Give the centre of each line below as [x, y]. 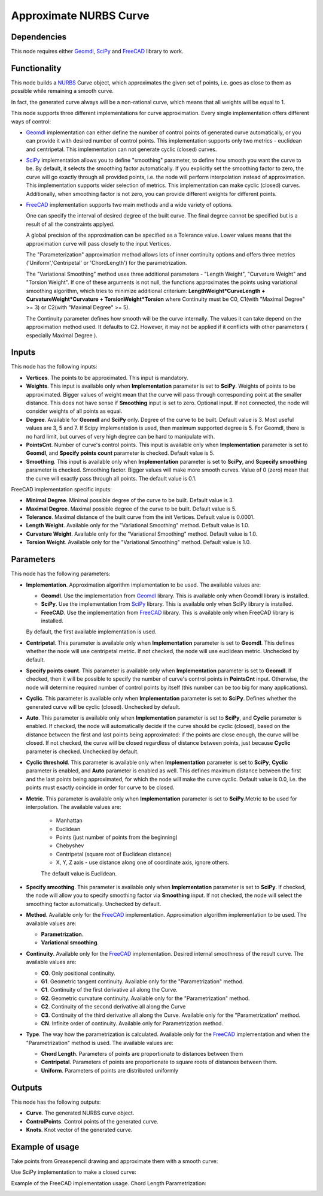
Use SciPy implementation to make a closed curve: [74, 1172]
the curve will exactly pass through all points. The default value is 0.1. [111, 478]
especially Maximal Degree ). [62, 335]
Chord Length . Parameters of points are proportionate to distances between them [142, 1054]
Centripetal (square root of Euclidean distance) [114, 854]
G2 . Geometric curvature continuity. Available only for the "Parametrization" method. [145, 998]
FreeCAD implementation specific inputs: [61, 489]
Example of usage [45, 1147]
